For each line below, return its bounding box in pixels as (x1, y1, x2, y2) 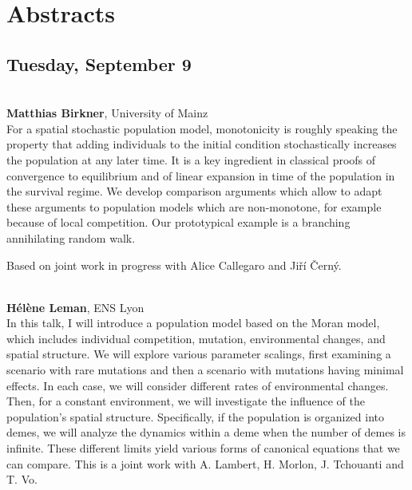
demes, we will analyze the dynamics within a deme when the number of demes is (6, 424, 406, 441)
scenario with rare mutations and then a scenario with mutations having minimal (6, 362, 404, 378)
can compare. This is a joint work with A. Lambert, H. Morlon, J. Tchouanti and (6, 455, 404, 472)
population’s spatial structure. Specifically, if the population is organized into (6, 408, 385, 425)
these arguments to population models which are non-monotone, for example (6, 198, 382, 215)
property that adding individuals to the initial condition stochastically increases (6, 136, 397, 152)
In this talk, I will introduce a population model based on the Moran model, (6, 314, 380, 331)
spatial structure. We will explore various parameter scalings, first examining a (6, 346, 391, 362)
